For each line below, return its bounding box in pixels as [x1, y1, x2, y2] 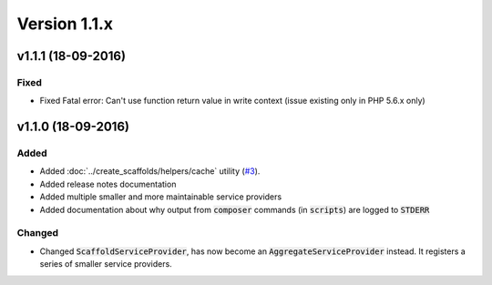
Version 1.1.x [16, 14, 114, 34]
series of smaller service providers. [39, 259, 172, 270]
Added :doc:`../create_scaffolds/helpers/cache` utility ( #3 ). [39, 166, 261, 177]
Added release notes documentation [39, 178, 177, 189]
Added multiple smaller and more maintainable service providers [39, 191, 282, 202]
